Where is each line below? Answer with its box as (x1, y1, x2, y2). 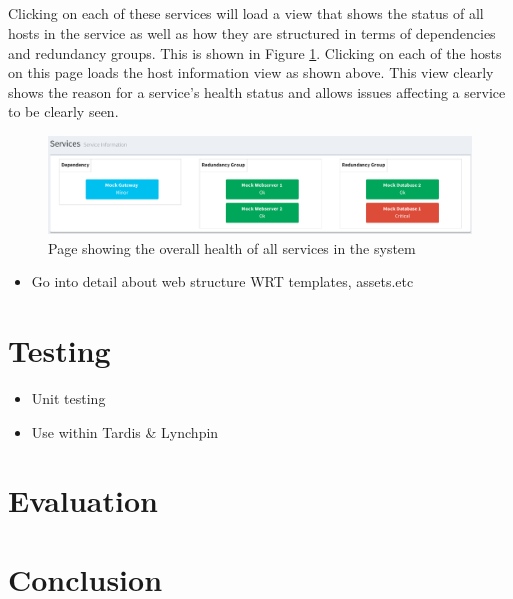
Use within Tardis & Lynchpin (31, 421, 219, 442)
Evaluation (8, 480, 158, 521)
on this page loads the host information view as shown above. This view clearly (8, 62, 494, 83)
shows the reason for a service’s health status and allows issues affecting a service (8, 81, 506, 102)
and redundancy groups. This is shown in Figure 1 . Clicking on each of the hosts (8, 42, 502, 63)
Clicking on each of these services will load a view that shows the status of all (8, 3, 484, 24)
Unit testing (31, 387, 106, 408)
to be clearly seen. (8, 101, 119, 122)
